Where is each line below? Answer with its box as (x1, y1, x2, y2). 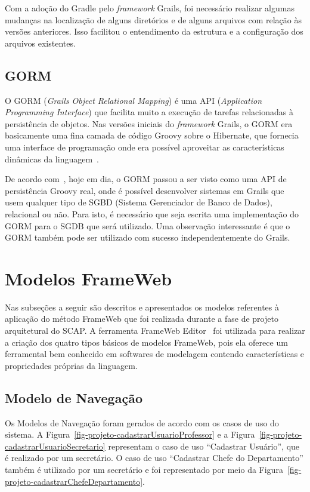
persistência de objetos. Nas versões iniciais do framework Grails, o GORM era (5, 117, 293, 130)
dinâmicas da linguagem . (5, 152, 99, 165)
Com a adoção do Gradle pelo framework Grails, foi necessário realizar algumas (5, 2, 294, 14)
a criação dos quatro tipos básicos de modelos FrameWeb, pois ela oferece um (5, 336, 288, 348)
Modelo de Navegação (5, 388, 142, 407)
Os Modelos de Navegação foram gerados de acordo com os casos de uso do (5, 416, 279, 429)
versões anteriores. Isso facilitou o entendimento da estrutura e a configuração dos (5, 25, 303, 38)
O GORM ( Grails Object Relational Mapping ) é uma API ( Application (5, 94, 262, 106)
